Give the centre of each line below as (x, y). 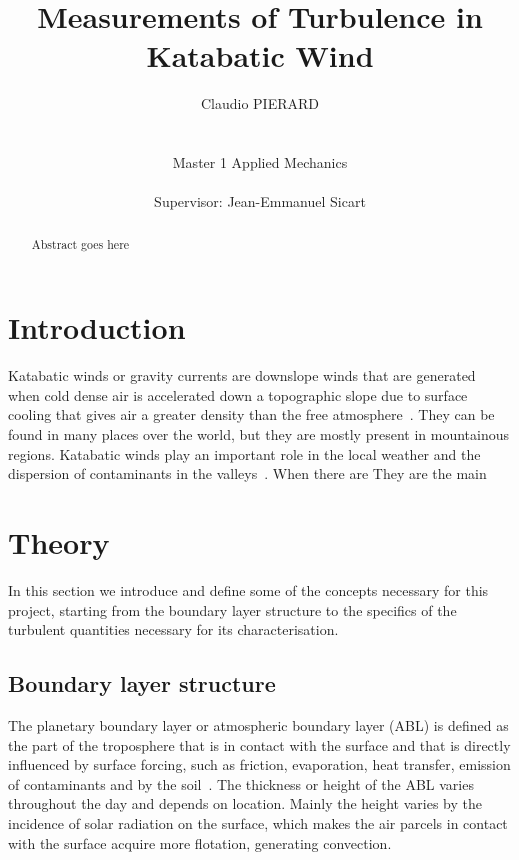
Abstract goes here (80, 243)
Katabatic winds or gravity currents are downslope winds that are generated (242, 375)
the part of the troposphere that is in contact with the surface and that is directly (259, 744)
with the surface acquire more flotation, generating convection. (200, 842)
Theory (59, 542)
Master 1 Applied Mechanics (260, 162)
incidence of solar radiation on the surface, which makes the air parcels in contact (258, 822)
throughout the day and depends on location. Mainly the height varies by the (245, 803)
